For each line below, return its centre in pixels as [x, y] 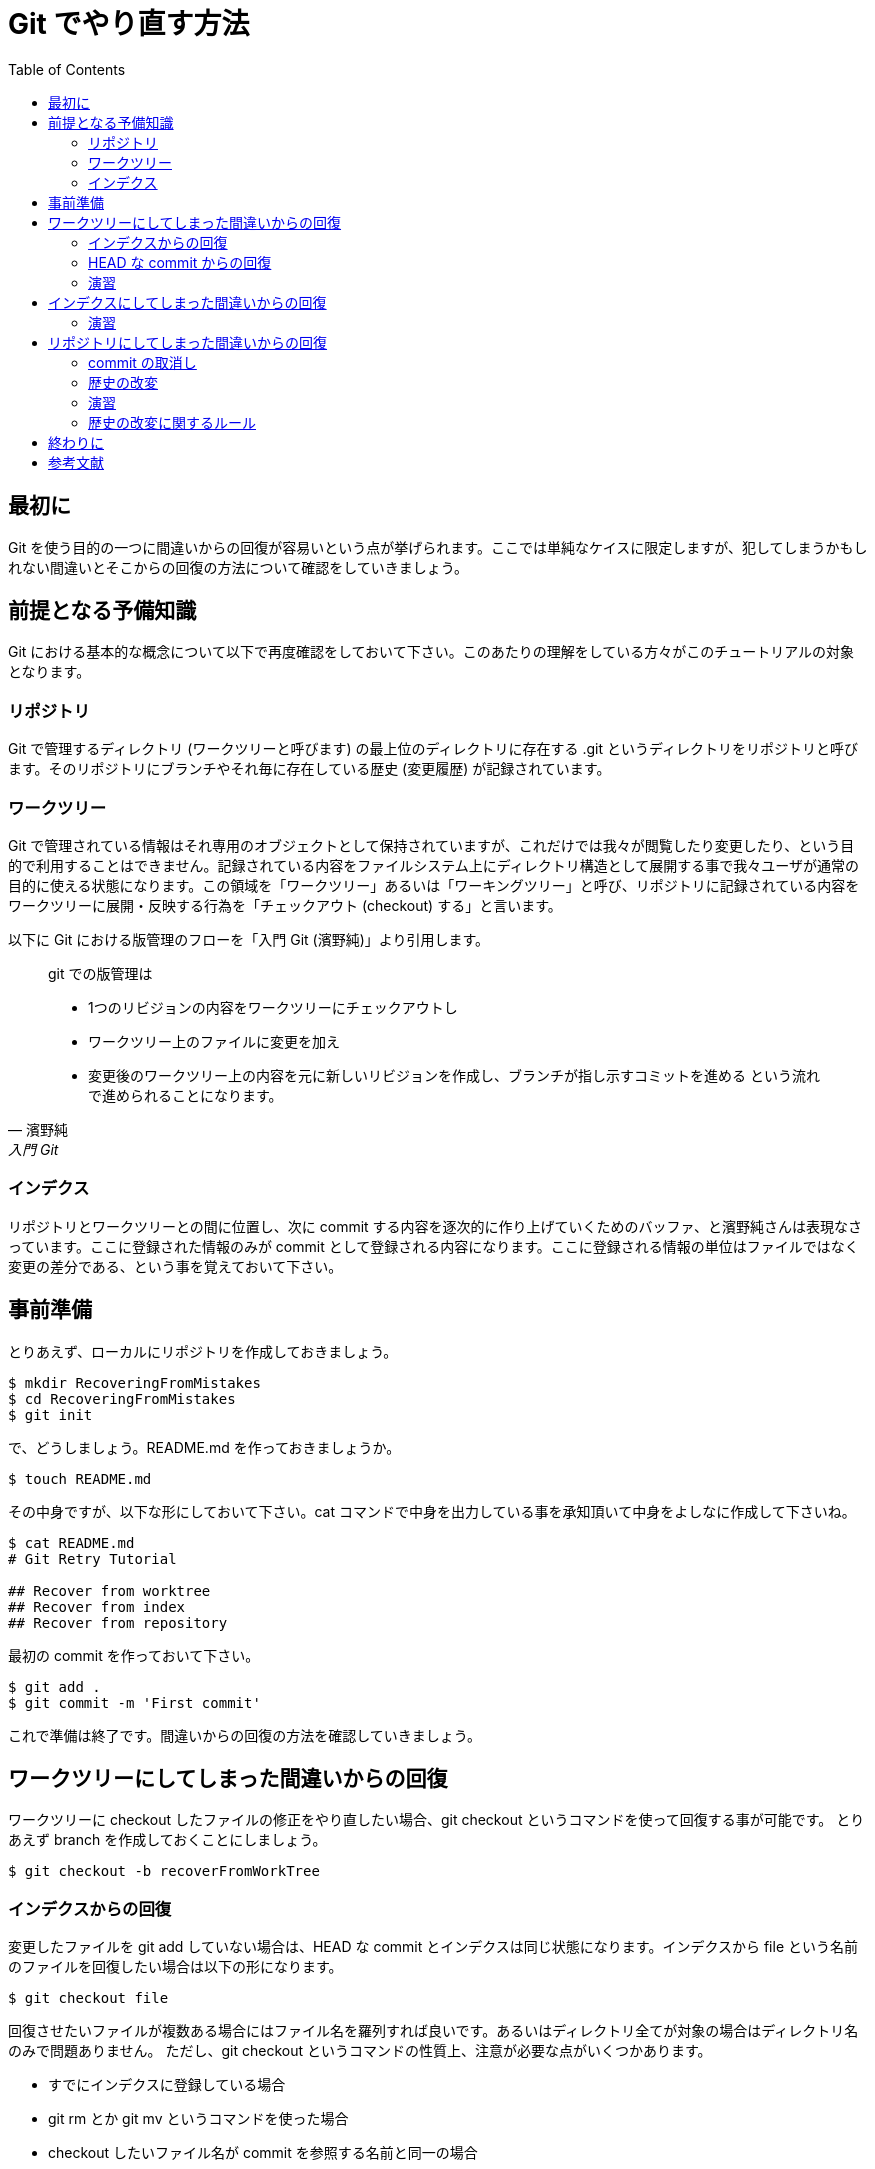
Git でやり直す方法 [129, 24]
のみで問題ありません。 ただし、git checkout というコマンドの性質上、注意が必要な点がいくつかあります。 [360, 2051]
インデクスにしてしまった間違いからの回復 [187, 302]
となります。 [49, 672]
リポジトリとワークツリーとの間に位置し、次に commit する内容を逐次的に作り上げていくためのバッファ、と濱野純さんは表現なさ [435, 1226]
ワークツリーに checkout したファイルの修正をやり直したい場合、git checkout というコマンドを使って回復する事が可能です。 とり [436, 1820]
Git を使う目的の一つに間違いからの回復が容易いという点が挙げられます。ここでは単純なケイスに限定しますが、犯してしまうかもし [438, 547]
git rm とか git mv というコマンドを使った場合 [198, 2119]
